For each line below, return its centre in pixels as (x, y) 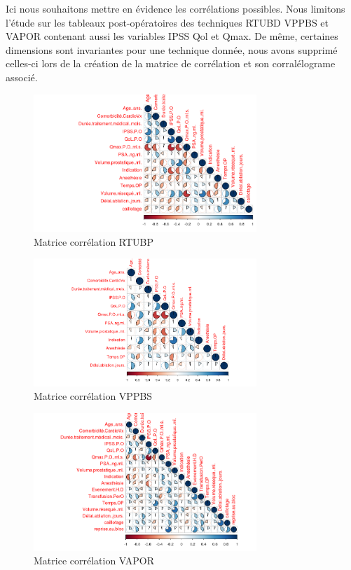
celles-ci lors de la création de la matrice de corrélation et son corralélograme (171, 63)
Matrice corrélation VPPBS (93, 396)
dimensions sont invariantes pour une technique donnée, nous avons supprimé (172, 49)
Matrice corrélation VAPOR (94, 561)
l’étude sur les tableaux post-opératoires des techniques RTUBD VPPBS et (167, 22)
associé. (22, 77)
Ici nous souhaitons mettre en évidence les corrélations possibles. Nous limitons (175, 8)
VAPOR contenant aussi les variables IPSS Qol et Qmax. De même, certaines (172, 36)
